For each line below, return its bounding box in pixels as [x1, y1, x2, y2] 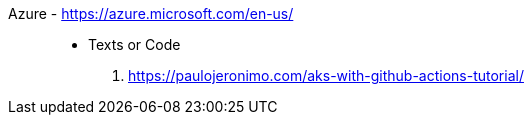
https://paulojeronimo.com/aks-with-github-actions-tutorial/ [128, 67, 524, 84]
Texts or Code [88, 36, 181, 53]
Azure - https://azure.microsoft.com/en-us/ [8, 5, 294, 22]
